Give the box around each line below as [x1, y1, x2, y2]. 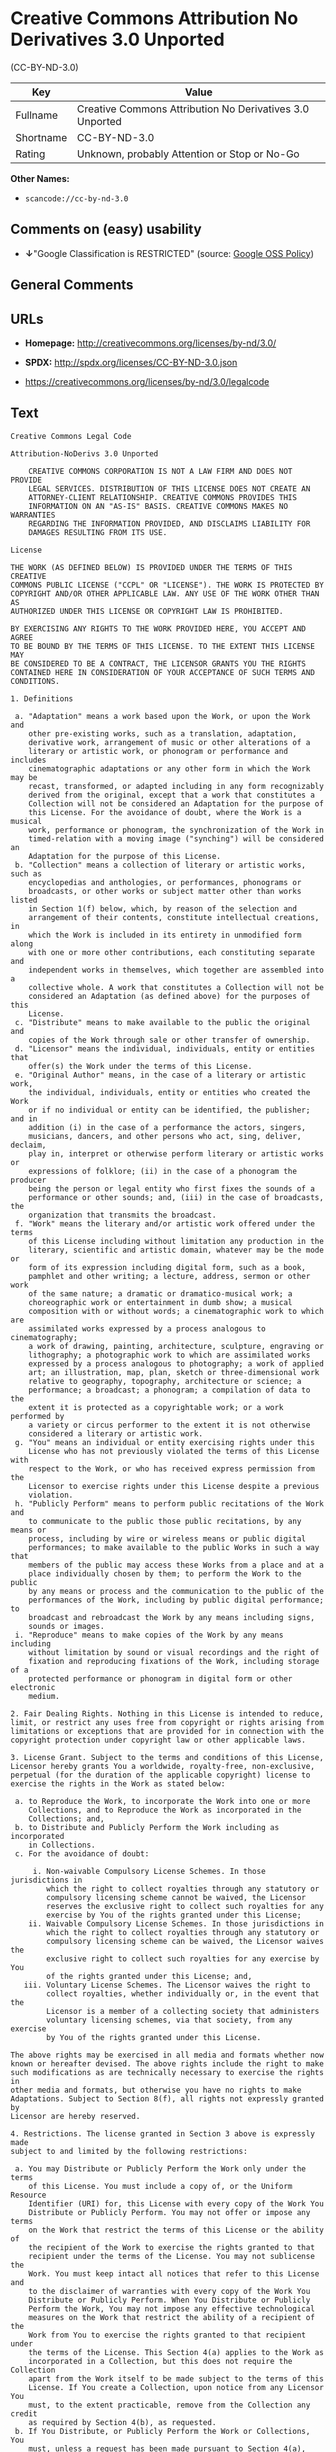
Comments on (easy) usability [10, 221, 202, 238]
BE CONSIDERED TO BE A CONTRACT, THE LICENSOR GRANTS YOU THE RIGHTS [10, 658, 307, 669]
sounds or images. [28, 1621, 105, 1631]
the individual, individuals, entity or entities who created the [28, 1087, 311, 1097]
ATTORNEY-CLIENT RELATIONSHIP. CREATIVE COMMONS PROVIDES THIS [28, 492, 298, 502]
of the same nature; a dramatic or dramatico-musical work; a [28, 1288, 293, 1299]
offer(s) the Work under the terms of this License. [28, 1061, 253, 1071]
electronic [10, 1682, 56, 1692]
